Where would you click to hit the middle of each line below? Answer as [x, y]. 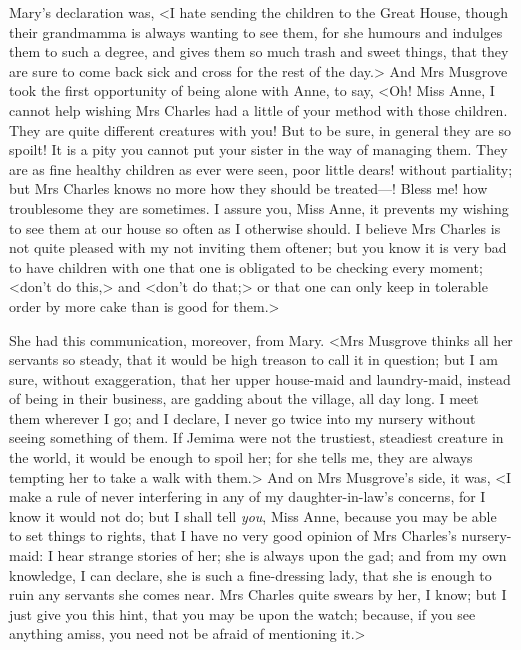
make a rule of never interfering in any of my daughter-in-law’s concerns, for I [247, 496]
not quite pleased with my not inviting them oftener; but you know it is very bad [258, 247]
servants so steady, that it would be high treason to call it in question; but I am [253, 359]
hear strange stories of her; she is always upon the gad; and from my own [282, 555]
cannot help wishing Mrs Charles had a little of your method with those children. [258, 109]
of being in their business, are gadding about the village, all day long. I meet [244, 398]
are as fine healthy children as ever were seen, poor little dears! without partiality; [261, 168]
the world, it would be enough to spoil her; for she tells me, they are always [241, 457]
